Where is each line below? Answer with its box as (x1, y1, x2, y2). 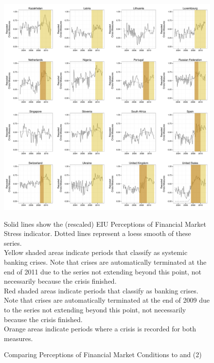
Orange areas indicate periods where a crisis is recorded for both (4, 324, 196, 334)
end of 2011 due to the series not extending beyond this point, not (4, 266, 201, 276)
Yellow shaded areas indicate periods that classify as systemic (4, 247, 188, 257)
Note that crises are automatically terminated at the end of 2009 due (4, 295, 210, 305)
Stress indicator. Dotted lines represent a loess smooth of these (4, 228, 191, 238)
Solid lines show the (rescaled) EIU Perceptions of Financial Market (4, 218, 206, 229)
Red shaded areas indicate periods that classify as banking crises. (4, 285, 198, 295)
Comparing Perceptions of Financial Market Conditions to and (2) (4, 349, 202, 360)
